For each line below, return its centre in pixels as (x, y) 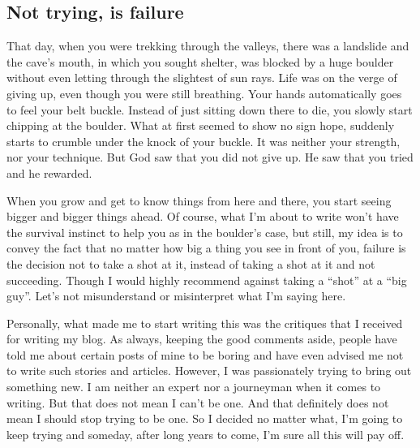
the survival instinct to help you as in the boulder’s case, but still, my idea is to (205, 232)
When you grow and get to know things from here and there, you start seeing (199, 200)
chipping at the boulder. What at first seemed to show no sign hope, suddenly (201, 125)
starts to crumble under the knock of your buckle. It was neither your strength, (204, 141)
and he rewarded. (49, 172)
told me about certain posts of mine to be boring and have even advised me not (205, 354)
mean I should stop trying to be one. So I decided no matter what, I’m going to (205, 418)
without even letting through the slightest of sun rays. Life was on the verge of (202, 78)
